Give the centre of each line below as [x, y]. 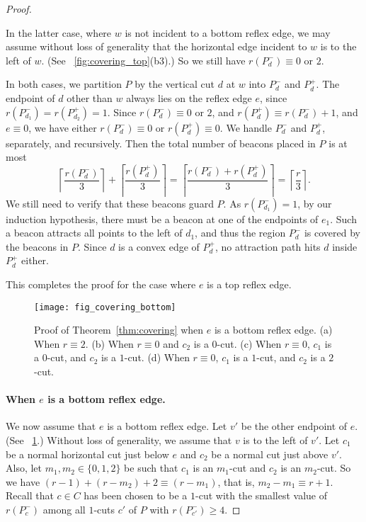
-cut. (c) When [249, 343]
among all [64, 509]
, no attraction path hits [268, 246]
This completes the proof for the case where [101, 284]
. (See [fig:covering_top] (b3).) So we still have [143, 60]
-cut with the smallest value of [262, 495]
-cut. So [334, 468]
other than [90, 97]
